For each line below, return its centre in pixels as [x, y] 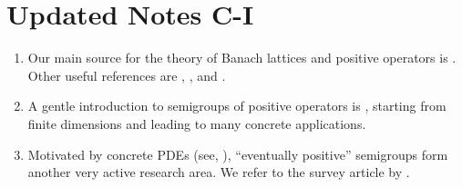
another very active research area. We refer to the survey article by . [219, 172]
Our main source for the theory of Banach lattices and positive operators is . [242, 58]
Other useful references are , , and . [127, 75]
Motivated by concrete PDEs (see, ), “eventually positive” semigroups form [238, 154]
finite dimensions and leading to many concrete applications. [197, 123]
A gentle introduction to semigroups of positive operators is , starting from [237, 106]
